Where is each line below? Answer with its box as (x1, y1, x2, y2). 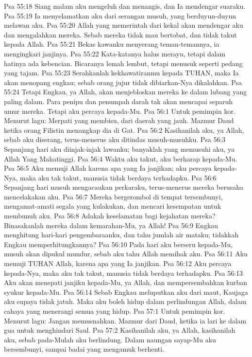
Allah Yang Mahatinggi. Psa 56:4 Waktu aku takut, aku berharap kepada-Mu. (4, 153, 237, 163)
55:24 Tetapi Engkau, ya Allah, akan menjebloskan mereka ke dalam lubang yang (4, 87, 247, 97)
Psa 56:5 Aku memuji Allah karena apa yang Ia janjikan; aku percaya (4, 163, 212, 173)
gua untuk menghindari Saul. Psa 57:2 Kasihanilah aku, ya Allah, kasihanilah (4, 325, 235, 335)
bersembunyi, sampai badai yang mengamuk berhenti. (4, 344, 165, 354)
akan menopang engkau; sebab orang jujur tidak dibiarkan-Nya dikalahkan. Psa (4, 77, 242, 87)
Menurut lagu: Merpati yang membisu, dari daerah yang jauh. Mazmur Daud (4, 115, 234, 125)
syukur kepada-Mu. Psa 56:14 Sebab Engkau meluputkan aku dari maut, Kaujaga (4, 286, 248, 297)
